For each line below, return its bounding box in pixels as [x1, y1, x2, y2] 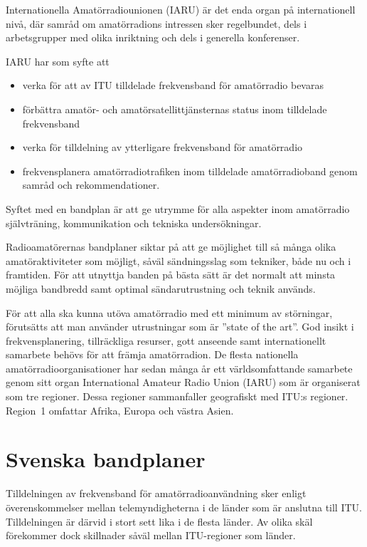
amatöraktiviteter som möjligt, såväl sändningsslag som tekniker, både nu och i [6, 253, 351, 268]
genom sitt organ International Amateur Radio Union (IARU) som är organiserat [6, 375, 361, 390]
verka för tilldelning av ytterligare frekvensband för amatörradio [22, 140, 303, 155]
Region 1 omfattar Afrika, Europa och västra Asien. [6, 402, 234, 417]
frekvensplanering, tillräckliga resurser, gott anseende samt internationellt [6, 333, 326, 348]
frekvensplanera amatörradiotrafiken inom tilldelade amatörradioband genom [22, 163, 358, 178]
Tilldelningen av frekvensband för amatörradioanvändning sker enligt [6, 486, 307, 501]
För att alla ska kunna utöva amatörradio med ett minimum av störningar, [6, 305, 333, 320]
